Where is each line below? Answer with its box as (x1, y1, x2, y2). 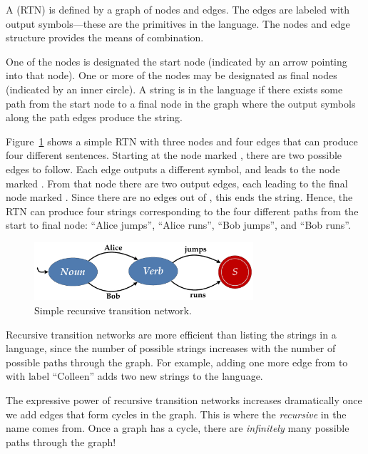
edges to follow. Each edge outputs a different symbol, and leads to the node (6, 161, 340, 176)
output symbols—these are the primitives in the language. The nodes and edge (6, 16, 350, 31)
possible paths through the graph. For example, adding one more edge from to (6, 354, 348, 369)
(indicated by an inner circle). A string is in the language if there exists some (6, 81, 343, 96)
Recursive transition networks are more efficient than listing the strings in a (6, 326, 337, 341)
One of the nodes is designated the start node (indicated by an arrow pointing (6, 53, 347, 68)
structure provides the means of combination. (6, 30, 204, 45)
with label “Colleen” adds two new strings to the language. (6, 368, 263, 383)
